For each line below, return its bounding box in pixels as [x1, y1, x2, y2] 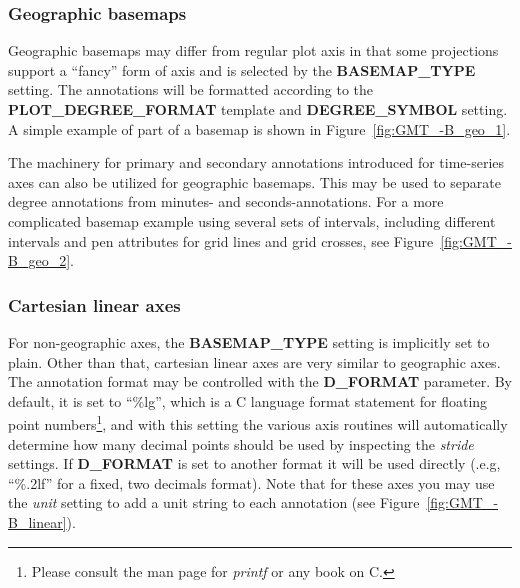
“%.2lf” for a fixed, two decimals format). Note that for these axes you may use [8, 472, 495, 493]
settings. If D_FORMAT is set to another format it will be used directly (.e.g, [8, 453, 501, 474]
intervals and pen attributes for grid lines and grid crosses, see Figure [8, 230, 434, 251]
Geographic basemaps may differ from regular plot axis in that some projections [8, 40, 499, 61]
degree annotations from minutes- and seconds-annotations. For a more [8, 191, 444, 212]
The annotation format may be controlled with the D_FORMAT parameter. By [8, 371, 513, 392]
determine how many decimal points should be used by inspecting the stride [8, 433, 474, 454]
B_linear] [8, 511, 67, 532]
